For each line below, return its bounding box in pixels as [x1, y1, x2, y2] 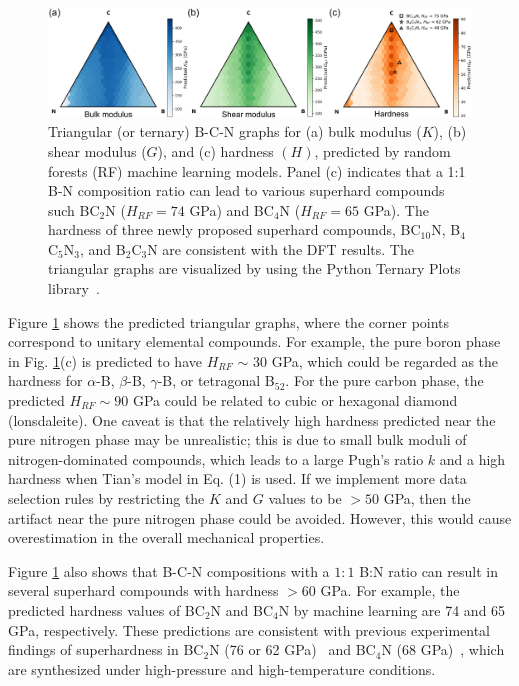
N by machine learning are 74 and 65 [278, 599, 506, 620]
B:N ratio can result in [359, 560, 498, 581]
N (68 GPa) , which [381, 639, 505, 660]
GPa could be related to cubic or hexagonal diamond [132, 390, 458, 411]
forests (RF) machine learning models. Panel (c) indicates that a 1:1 [48, 160, 466, 181]
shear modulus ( [48, 140, 147, 161]
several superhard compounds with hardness [8, 580, 279, 601]
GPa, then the [383, 488, 471, 508]
